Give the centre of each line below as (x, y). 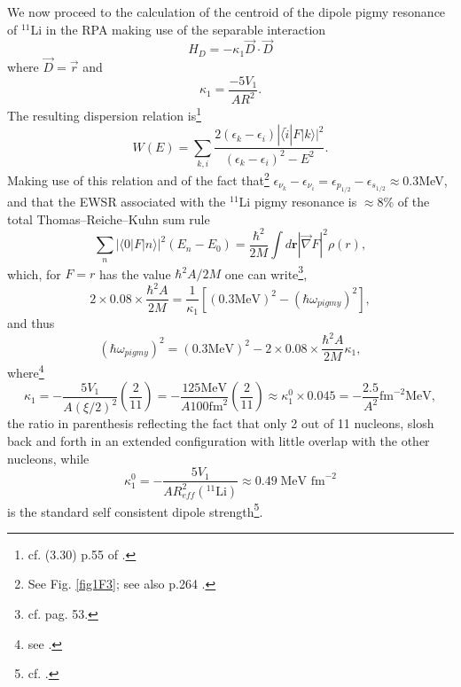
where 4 (26, 371)
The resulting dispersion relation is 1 (105, 114)
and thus (31, 322)
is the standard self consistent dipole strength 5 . (135, 510)
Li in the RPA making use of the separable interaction (178, 29)
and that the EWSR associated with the (117, 202)
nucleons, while (48, 458)
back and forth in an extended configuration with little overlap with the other (219, 440)
